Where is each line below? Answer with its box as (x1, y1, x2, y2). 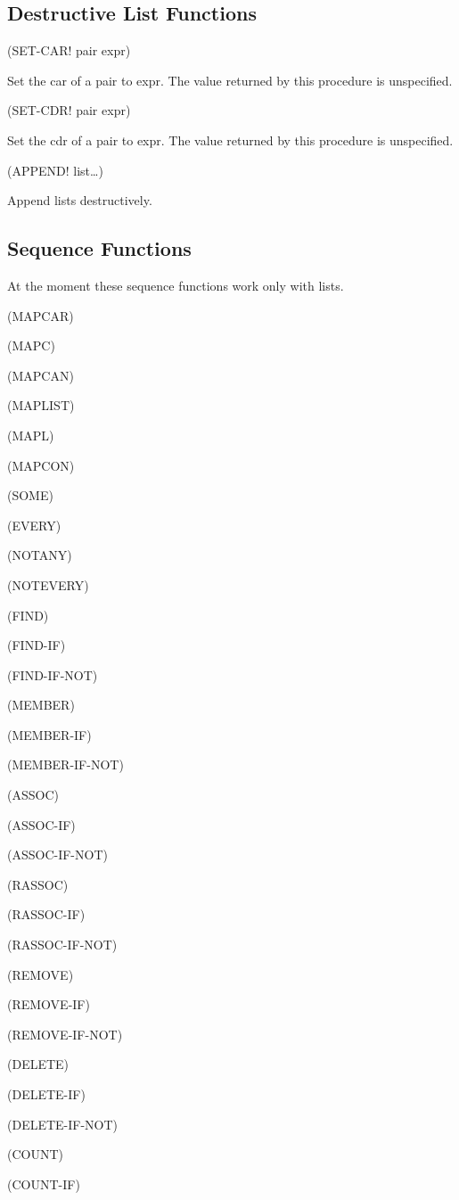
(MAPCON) (7, 456, 75, 474)
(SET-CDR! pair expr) (7, 101, 131, 119)
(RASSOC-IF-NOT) (7, 935, 118, 954)
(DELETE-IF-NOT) (7, 1114, 119, 1133)
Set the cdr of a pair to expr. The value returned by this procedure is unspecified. (7, 130, 454, 149)
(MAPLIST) (7, 396, 75, 415)
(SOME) (7, 486, 53, 505)
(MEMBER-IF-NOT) (7, 755, 124, 774)
